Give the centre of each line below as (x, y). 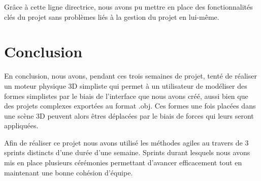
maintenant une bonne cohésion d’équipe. (69, 172)
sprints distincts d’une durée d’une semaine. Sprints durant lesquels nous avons (127, 152)
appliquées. (21, 125)
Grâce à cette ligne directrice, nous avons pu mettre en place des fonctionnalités (128, 7)
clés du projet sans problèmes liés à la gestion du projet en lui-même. (112, 16)
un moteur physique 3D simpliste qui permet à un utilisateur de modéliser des (126, 85)
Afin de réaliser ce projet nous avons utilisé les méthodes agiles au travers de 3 (126, 142)
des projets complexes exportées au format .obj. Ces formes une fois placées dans (130, 106)
